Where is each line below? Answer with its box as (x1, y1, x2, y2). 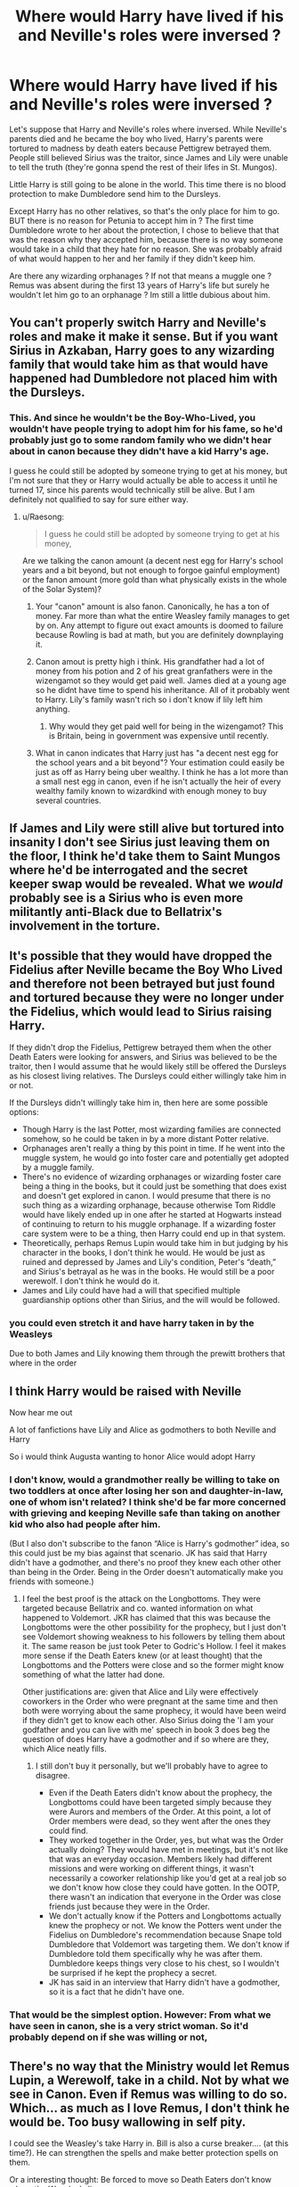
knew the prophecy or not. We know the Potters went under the (48, 1920, 282, 1931)
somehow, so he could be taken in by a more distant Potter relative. (21, 1133, 270, 1143)
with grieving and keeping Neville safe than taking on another (9, 1506, 280, 1519)
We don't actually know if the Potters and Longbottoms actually (48, 1911, 282, 1921)
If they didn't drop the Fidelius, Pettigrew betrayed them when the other (9, 1042, 272, 1052)
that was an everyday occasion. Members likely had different (48, 1853, 273, 1865)
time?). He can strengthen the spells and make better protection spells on (9, 2147, 279, 2158)
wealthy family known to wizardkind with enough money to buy (35, 785, 267, 796)
